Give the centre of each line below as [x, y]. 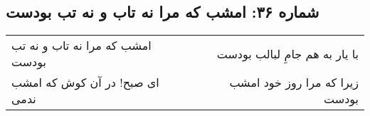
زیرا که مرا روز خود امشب [294, 83]
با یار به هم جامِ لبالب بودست [287, 53]
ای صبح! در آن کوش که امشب [85, 83]
